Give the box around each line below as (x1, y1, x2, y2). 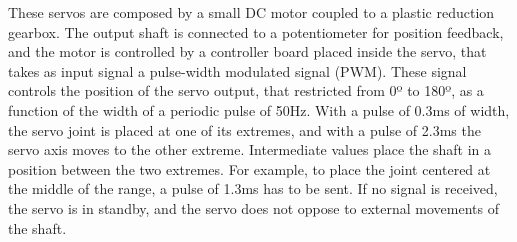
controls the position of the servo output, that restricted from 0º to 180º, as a (8, 80, 484, 101)
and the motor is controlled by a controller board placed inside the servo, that (8, 41, 487, 62)
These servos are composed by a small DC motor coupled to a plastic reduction (8, 2, 495, 22)
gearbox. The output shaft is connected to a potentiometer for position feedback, (8, 21, 504, 42)
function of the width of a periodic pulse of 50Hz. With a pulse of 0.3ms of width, (8, 99, 510, 120)
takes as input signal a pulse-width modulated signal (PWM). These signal (8, 60, 467, 81)
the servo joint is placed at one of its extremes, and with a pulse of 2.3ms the (8, 119, 481, 140)
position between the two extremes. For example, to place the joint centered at (8, 158, 491, 179)
